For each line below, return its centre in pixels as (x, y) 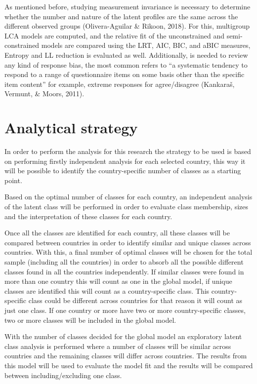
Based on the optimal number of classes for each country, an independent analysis (128, 197)
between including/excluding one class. (63, 375)
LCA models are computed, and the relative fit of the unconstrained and (114, 35)
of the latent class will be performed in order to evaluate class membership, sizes (127, 207)
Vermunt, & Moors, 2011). (44, 94)
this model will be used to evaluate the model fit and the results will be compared (129, 365)
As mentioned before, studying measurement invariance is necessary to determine (128, 6)
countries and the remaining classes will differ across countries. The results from (126, 356)
